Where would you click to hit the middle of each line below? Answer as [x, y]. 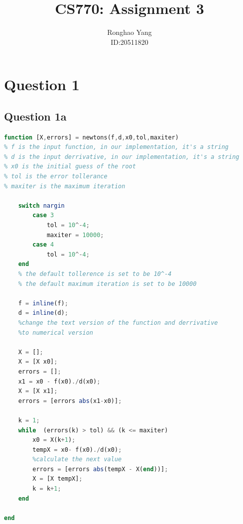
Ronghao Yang [129, 32]
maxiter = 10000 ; [75, 235]
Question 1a [35, 116]
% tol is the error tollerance [56, 177]
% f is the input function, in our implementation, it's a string [117, 147]
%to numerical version [56, 332]
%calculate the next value [77, 459]
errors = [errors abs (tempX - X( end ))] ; [100, 469]
